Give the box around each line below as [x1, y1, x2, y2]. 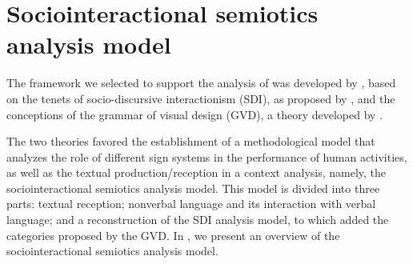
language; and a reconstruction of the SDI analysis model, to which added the [6, 211, 389, 228]
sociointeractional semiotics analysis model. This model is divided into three [6, 179, 380, 196]
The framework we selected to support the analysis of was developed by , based [6, 74, 396, 91]
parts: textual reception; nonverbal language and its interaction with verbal [6, 195, 376, 212]
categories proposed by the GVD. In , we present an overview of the [6, 226, 340, 243]
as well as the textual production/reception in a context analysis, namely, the [6, 164, 387, 181]
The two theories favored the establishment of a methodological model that [6, 133, 375, 150]
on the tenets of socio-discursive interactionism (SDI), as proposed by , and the [6, 90, 395, 106]
